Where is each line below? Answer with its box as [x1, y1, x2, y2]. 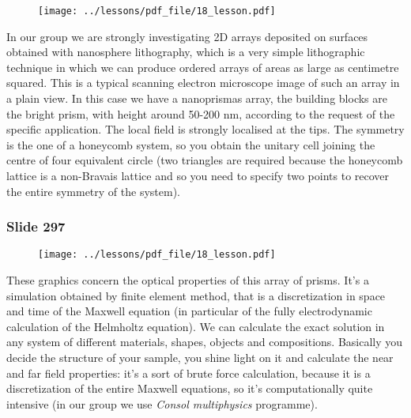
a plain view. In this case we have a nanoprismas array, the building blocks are [6, 90, 387, 107]
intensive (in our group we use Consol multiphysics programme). [6, 395, 318, 412]
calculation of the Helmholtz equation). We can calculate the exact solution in [6, 318, 385, 334]
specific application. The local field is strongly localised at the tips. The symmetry [6, 121, 405, 137]
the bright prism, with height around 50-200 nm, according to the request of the [6, 105, 395, 122]
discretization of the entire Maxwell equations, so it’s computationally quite [6, 380, 373, 397]
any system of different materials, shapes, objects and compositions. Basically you [6, 333, 403, 350]
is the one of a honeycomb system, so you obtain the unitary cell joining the [6, 136, 375, 153]
